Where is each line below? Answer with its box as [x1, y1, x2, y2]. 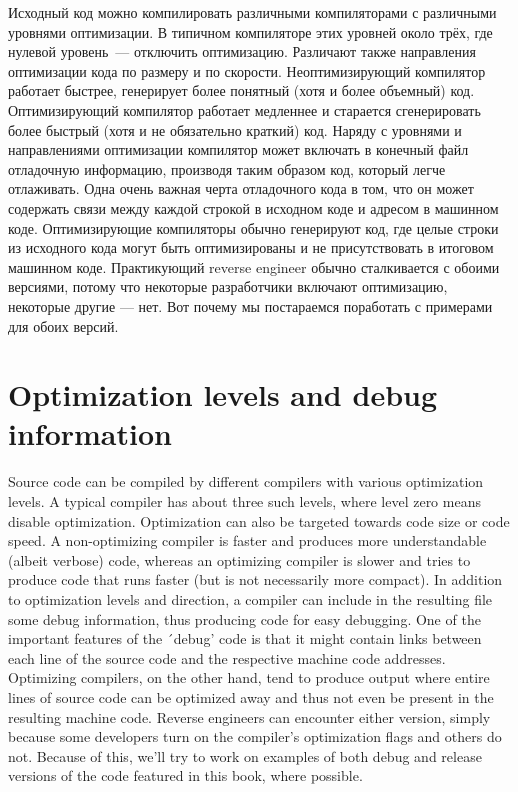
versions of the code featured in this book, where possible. [8, 765, 363, 786]
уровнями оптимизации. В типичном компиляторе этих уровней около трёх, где [8, 21, 493, 42]
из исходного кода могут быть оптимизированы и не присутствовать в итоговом [8, 237, 494, 258]
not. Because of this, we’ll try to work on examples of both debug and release [8, 745, 482, 766]
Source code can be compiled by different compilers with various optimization [8, 471, 484, 492]
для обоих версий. [8, 315, 119, 336]
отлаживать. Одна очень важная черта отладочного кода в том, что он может [8, 178, 474, 199]
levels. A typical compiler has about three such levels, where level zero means [8, 491, 481, 511]
